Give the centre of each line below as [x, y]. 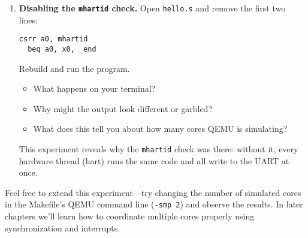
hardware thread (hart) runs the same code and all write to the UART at [154, 160]
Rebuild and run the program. [74, 68]
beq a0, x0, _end [62, 49]
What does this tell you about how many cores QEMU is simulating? [160, 129]
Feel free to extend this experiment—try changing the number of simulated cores [153, 192]
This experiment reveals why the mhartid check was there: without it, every [158, 148]
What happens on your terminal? [94, 88]
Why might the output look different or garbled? [123, 108]
